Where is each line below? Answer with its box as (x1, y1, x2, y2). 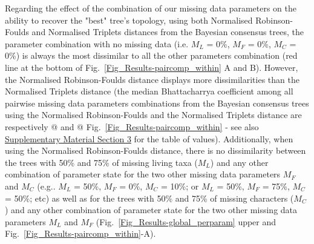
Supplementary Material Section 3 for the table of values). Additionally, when (5, 132, 293, 145)
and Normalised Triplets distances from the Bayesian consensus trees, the (31, 25, 304, 38)
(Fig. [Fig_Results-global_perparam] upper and (96, 215, 276, 228)
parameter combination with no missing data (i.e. (5, 37, 189, 50)
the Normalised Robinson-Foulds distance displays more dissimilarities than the (5, 73, 299, 85)
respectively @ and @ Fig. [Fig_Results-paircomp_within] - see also (5, 120, 259, 133)
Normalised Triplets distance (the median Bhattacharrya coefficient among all (5, 85, 293, 97)
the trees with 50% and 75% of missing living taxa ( (5, 156, 198, 168)
